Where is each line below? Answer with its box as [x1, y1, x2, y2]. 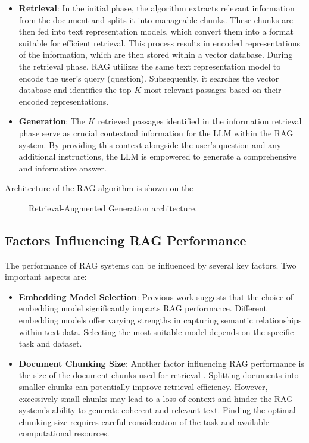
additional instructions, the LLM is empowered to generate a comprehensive [18, 150, 296, 163]
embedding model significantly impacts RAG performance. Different [18, 302, 267, 314]
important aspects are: [5, 270, 87, 283]
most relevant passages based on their [143, 83, 282, 96]
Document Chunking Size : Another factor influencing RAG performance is [18, 357, 304, 369]
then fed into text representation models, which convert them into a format [18, 25, 294, 38]
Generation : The [18, 115, 86, 127]
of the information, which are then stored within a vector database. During [18, 48, 293, 61]
